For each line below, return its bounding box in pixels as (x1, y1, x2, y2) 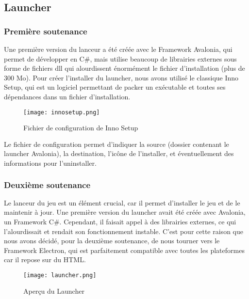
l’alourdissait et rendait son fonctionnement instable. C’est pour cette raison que (4, 226, 243, 236)
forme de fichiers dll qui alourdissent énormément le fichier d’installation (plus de (4, 63, 245, 73)
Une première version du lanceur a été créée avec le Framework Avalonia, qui (4, 44, 232, 54)
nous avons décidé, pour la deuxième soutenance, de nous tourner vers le (4, 236, 220, 246)
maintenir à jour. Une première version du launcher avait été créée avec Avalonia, (4, 207, 246, 217)
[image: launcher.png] (23, 271, 97, 279)
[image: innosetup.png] (23, 109, 100, 116)
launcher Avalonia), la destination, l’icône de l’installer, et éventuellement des (4, 148, 234, 158)
